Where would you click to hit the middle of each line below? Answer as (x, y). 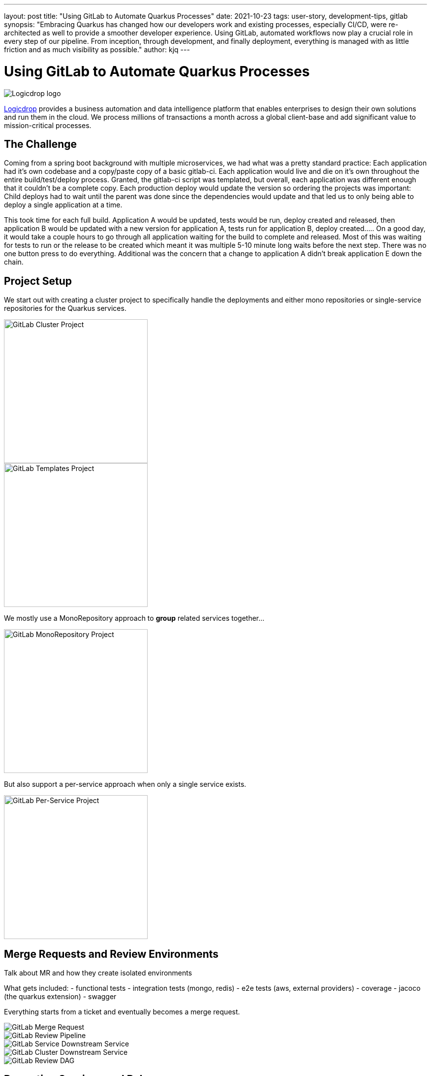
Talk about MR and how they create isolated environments (98, 973)
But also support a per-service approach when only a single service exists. (125, 784)
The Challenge (41, 144)
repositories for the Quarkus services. (65, 308)
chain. (14, 262)
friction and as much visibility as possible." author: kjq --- (97, 50)
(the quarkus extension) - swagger (60, 997)
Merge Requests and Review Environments (111, 954)
